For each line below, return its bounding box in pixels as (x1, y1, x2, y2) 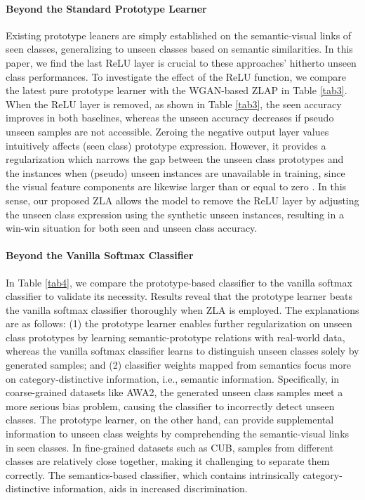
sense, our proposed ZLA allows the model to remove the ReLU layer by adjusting (6, 192, 359, 207)
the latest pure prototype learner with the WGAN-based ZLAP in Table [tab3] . (6, 83, 347, 98)
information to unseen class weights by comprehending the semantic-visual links (6, 426, 350, 441)
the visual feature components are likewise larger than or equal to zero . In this (6, 179, 347, 194)
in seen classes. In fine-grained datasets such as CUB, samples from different (6, 440, 334, 454)
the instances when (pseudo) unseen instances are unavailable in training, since (6, 165, 345, 180)
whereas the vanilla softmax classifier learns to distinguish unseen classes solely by (6, 343, 359, 358)
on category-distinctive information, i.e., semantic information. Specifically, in (6, 371, 340, 386)
